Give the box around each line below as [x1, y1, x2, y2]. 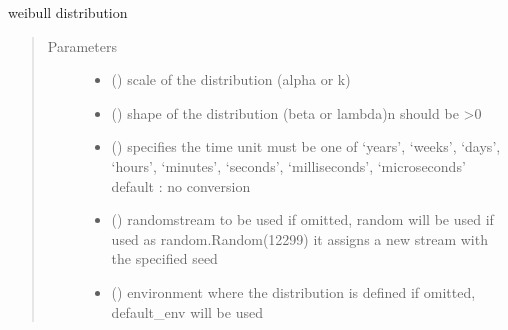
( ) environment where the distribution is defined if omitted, [111, 281, 476, 302]
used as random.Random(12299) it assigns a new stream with [111, 228, 488, 249]
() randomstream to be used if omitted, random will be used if [111, 209, 494, 230]
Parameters [47, 35, 117, 56]
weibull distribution [8, 2, 128, 22]
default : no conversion [111, 175, 251, 196]
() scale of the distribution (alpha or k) [111, 69, 351, 90]
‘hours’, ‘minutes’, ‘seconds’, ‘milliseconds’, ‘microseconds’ [111, 155, 466, 176]
